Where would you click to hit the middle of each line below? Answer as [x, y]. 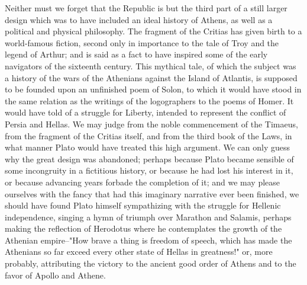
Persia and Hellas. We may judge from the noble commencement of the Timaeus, [151, 124]
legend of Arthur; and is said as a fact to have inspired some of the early [136, 54]
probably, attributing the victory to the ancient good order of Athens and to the [151, 263]
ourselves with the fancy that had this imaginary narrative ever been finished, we [152, 193]
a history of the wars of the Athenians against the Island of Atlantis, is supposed [151, 77]
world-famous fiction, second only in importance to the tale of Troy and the [142, 42]
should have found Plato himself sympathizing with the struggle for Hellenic [143, 205]
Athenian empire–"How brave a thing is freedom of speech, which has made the [148, 240]
